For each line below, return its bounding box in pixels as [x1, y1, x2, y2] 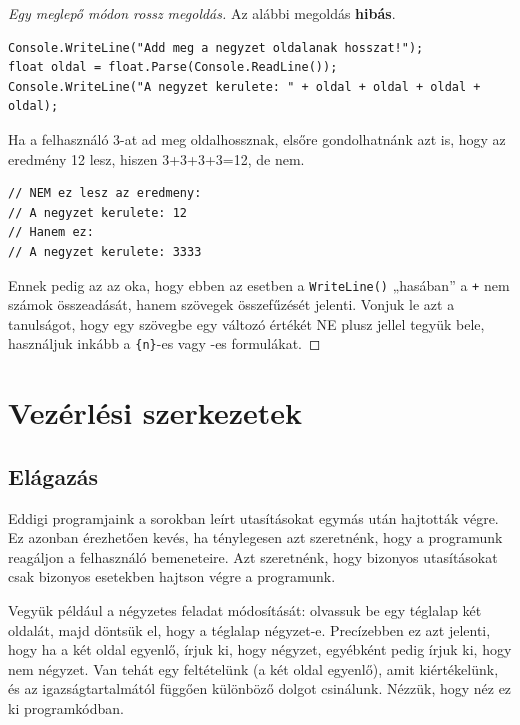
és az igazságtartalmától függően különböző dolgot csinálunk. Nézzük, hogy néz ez [8, 678, 512, 699]
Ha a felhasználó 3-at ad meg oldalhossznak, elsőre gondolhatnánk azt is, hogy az [8, 128, 506, 149]
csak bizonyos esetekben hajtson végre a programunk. [8, 566, 336, 587]
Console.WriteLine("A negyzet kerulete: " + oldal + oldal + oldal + [8, 79, 481, 94]
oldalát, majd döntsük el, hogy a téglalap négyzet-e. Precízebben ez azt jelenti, [8, 619, 491, 640]
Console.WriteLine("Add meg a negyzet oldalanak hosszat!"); [8, 40, 424, 55]
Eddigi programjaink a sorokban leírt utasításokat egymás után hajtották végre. [8, 507, 499, 528]
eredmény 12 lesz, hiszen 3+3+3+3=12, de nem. [8, 148, 305, 169]
